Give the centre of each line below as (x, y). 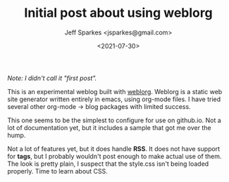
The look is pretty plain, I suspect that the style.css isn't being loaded (108, 164)
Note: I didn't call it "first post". (52, 78)
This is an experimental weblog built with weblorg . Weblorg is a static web (115, 91)
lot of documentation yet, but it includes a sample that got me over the (109, 127)
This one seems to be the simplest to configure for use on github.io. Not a (114, 120)
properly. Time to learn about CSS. (57, 171)
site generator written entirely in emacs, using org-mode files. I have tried (114, 99)
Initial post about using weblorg (118, 13)
